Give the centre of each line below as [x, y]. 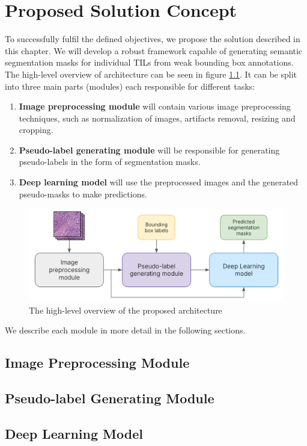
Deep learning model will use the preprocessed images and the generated [159, 182]
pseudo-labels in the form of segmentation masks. [110, 162]
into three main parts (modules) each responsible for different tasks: [130, 86]
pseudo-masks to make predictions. [83, 194]
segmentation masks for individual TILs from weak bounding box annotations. [149, 62]
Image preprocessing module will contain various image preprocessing [155, 106]
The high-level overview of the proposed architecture [126, 310]
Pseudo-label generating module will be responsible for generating [149, 150]
